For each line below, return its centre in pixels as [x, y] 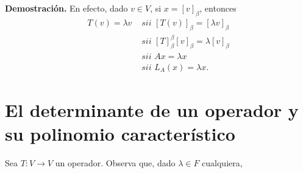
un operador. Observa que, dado [115, 163]
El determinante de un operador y [152, 110]
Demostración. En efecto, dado [66, 8]
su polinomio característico [120, 134]
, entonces [218, 8]
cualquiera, [222, 163]
